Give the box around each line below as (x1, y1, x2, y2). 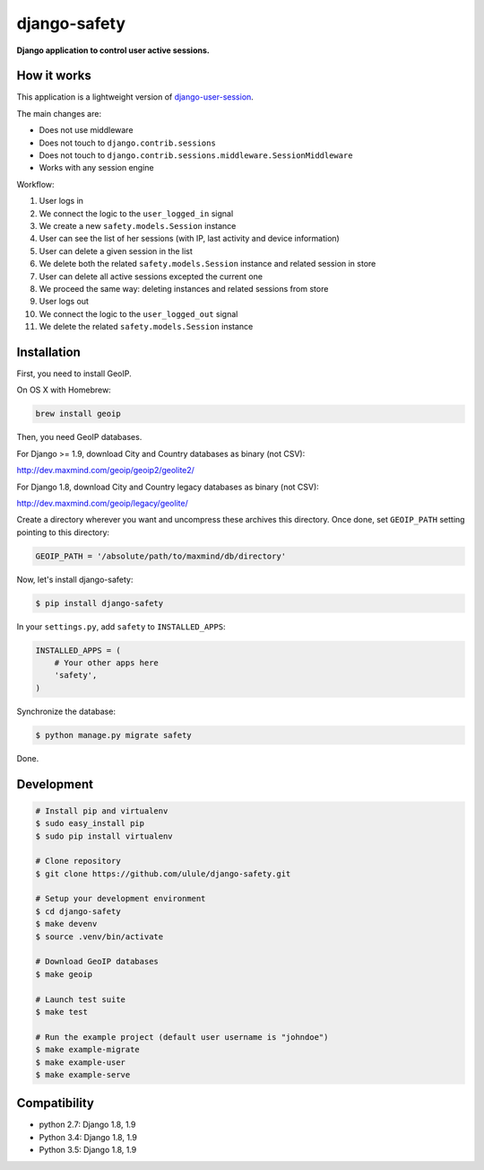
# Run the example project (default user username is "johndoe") (35, 1032, 329, 1042)
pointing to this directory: (16, 526, 110, 538)
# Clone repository (35, 856, 121, 867)
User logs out (39, 296, 90, 307)
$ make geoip (35, 969, 93, 979)
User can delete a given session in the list (39, 245, 193, 256)
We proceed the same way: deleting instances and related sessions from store (39, 283, 329, 294)
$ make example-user (35, 1057, 125, 1068)
